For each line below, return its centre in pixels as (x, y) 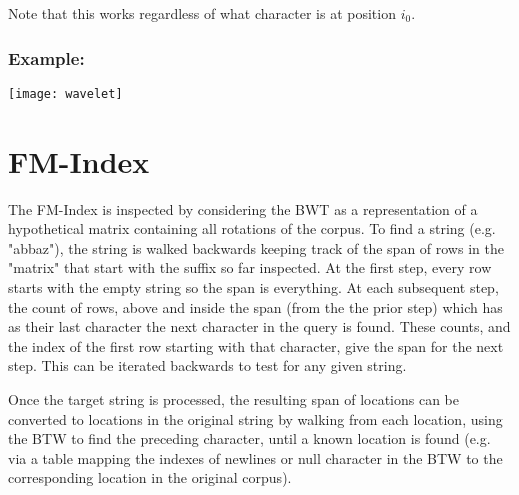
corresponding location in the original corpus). (150, 477)
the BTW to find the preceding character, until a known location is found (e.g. (249, 438)
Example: (46, 57)
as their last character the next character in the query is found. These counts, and (259, 326)
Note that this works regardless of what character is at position (202, 13)
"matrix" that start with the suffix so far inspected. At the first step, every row (250, 267)
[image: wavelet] (65, 93)
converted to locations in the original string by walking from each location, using (255, 418)
